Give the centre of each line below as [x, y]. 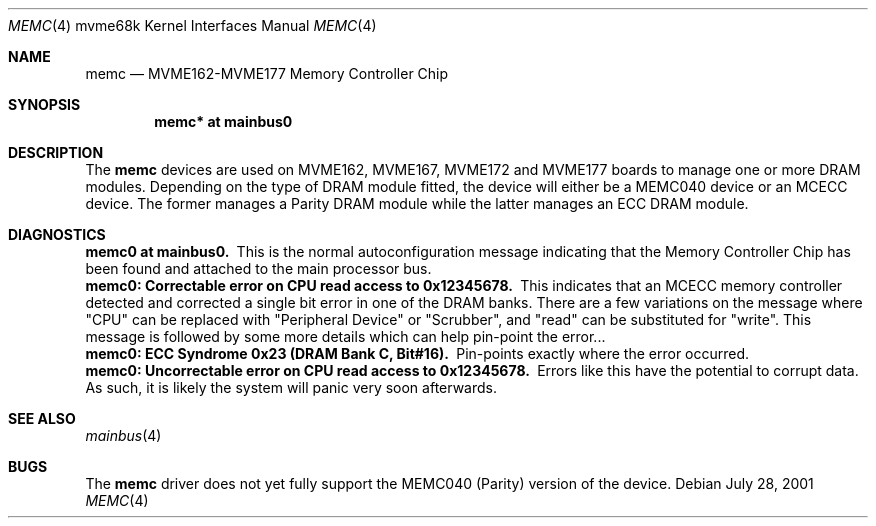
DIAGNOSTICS [57, 234]
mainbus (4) [123, 435]
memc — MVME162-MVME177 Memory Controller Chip [267, 73]
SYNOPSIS [44, 104]
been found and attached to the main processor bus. [258, 268]
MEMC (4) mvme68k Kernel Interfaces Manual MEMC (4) [192, 25]
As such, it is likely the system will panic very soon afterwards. [291, 387]
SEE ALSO [42, 418]
